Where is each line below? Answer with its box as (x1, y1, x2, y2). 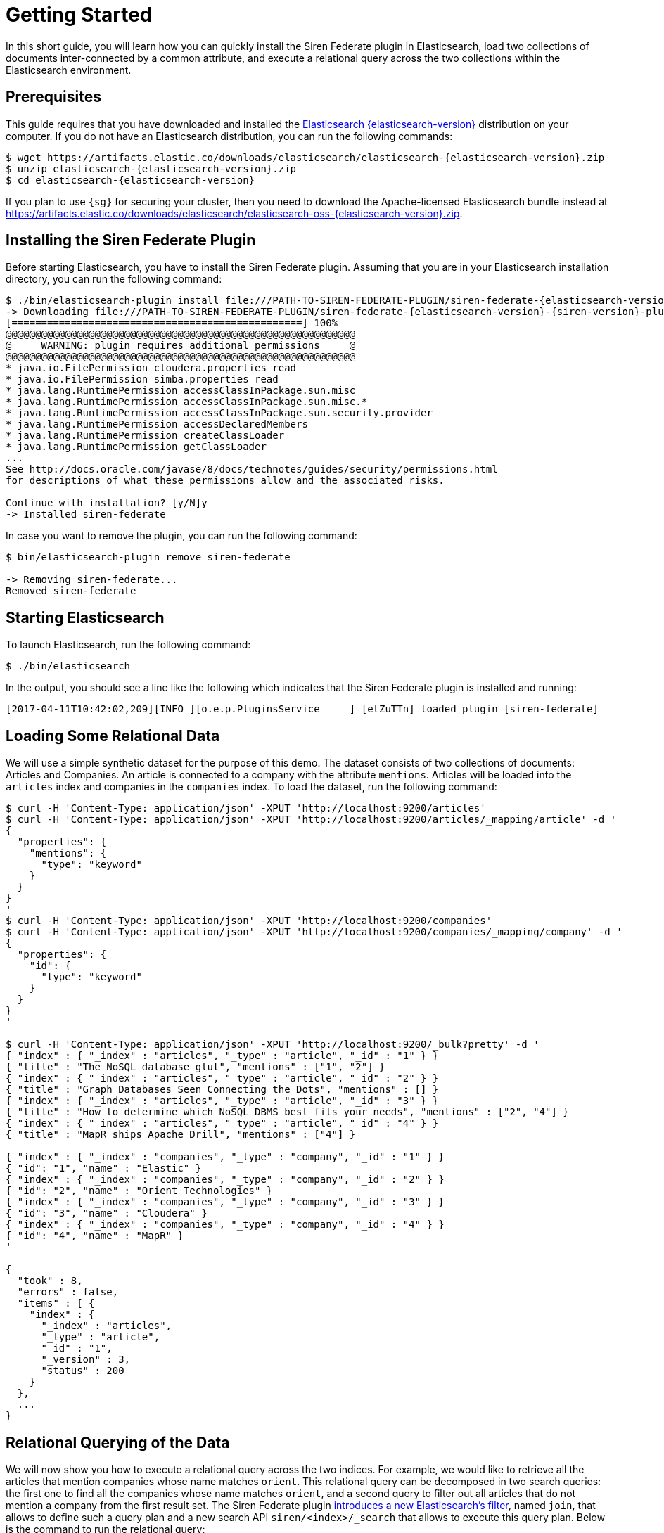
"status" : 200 (41, 1365, 124, 1377)
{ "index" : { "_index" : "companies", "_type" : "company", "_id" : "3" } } (6, 1196, 445, 1208)
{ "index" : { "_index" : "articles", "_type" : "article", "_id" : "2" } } (6, 1072, 439, 1084)
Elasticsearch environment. (6, 63, 132, 76)
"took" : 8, (17, 1275, 83, 1287)
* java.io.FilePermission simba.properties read (6, 373, 279, 385)
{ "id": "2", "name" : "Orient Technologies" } (6, 1185, 273, 1197)
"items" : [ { (17, 1297, 95, 1309)
